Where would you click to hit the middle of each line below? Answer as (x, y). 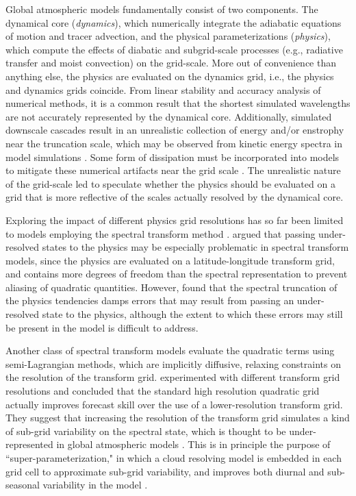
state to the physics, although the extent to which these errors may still (192, 314)
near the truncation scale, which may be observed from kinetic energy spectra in (174, 143)
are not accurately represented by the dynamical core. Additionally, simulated (169, 116)
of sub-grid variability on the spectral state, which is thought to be (146, 431)
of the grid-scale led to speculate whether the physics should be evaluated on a (170, 183)
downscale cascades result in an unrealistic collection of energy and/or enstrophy (175, 130)
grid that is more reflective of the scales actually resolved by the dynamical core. (175, 197)
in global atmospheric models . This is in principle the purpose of (193, 444)
